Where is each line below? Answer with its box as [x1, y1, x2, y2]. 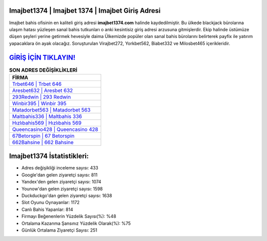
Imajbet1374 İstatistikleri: [9, 152, 89, 161]
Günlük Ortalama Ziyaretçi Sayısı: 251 [21, 227, 97, 233]
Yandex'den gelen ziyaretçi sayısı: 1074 [21, 179, 101, 185]
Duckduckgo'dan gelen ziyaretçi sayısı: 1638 [21, 193, 112, 199]
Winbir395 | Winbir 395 [12, 100, 67, 107]
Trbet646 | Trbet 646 [12, 80, 62, 87]
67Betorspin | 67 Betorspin [12, 132, 75, 139]
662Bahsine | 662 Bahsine [12, 139, 74, 146]
